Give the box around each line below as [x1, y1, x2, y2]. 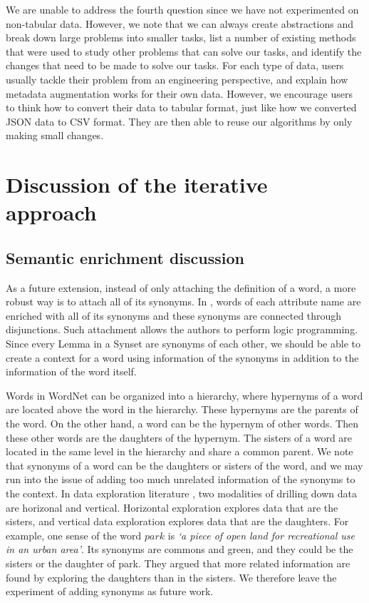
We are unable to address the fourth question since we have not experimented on [6, 2, 359, 16]
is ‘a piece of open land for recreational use [167, 527, 355, 542]
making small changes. [6, 128, 104, 143]
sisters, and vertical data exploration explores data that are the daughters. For [6, 514, 349, 529]
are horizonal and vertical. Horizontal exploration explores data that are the [6, 500, 338, 515]
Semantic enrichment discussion [6, 246, 244, 268]
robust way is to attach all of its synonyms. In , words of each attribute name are [6, 294, 361, 309]
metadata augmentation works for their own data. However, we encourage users [6, 86, 353, 101]
